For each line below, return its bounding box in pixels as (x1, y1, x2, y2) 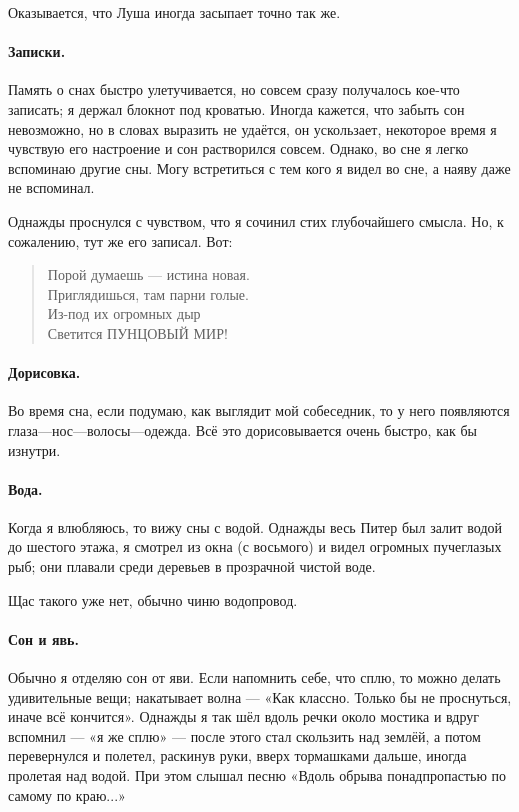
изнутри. (8, 439, 61, 460)
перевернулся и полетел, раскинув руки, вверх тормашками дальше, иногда (8, 745, 467, 766)
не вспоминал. (8, 177, 95, 198)
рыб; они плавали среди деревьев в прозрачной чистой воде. (8, 556, 376, 577)
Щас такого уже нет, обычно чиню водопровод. (8, 589, 298, 610)
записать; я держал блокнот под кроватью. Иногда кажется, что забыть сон (8, 98, 465, 119)
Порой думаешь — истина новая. (47, 264, 250, 285)
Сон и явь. (8, 628, 79, 649)
